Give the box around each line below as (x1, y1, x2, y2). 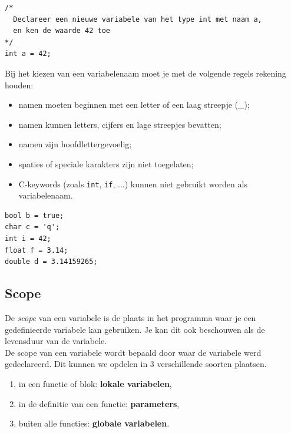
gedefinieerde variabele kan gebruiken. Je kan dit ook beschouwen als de (5, 323, 265, 335)
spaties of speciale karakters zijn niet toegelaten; (18, 157, 194, 170)
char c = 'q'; (5, 223, 60, 232)
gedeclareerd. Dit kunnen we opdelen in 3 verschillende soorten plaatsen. (5, 358, 267, 370)
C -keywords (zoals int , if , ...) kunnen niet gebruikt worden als (18, 177, 247, 190)
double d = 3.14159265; (5, 257, 98, 266)
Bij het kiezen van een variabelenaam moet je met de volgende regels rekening (5, 67, 286, 79)
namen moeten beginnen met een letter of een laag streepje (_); (18, 98, 250, 111)
